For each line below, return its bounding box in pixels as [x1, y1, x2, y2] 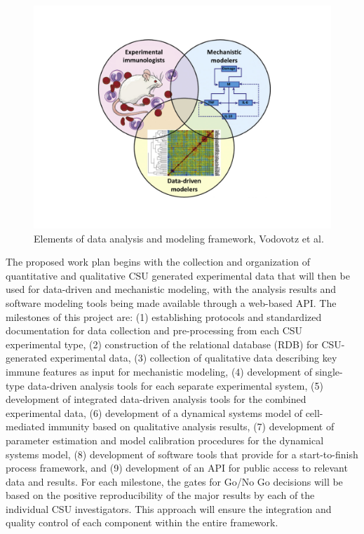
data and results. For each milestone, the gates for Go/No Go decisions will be [6, 474, 343, 488]
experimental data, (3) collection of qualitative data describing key [50, 350, 337, 365]
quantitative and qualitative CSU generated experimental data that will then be [6, 268, 350, 282]
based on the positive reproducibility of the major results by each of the [6, 488, 315, 502]
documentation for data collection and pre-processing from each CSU [6, 323, 303, 338]
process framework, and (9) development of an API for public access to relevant [6, 460, 348, 475]
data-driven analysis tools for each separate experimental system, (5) [27, 378, 323, 392]
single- [315, 364, 343, 378]
